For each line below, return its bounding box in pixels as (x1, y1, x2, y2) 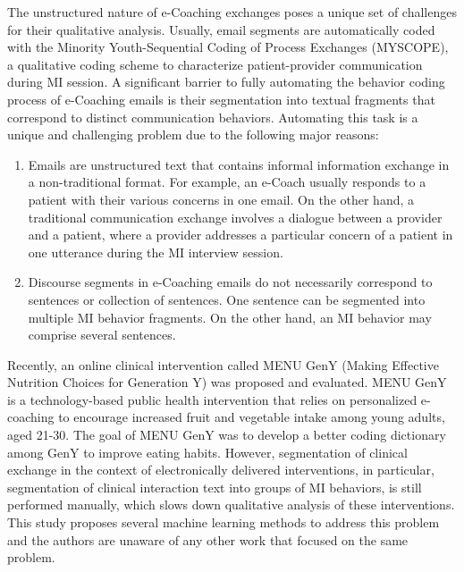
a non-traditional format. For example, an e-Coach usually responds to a (28, 172, 426, 191)
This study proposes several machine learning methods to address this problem (7, 513, 440, 532)
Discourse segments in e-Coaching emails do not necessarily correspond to (28, 273, 433, 291)
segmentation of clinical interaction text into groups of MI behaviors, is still (7, 477, 422, 496)
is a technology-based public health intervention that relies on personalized (7, 390, 418, 408)
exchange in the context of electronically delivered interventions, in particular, (7, 460, 434, 479)
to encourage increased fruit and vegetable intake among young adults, (58, 408, 445, 426)
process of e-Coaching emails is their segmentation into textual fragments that (7, 89, 435, 108)
